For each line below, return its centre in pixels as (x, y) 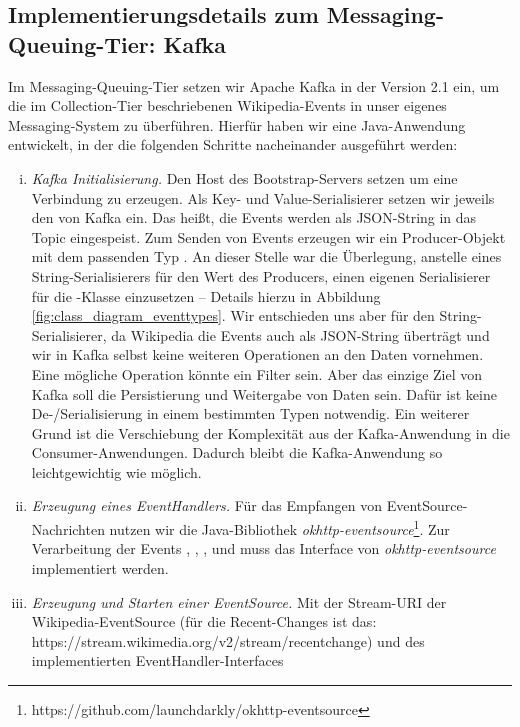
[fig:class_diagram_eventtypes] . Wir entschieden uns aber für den (233, 315)
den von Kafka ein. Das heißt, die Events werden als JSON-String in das (254, 217)
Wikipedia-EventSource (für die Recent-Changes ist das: (204, 621)
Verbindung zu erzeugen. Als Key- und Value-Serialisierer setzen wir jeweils (263, 197)
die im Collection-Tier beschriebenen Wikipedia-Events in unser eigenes (227, 105)
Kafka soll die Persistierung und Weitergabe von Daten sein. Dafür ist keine (264, 393)
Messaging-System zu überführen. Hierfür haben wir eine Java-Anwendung (237, 124)
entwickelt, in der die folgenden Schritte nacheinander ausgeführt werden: (233, 144)
